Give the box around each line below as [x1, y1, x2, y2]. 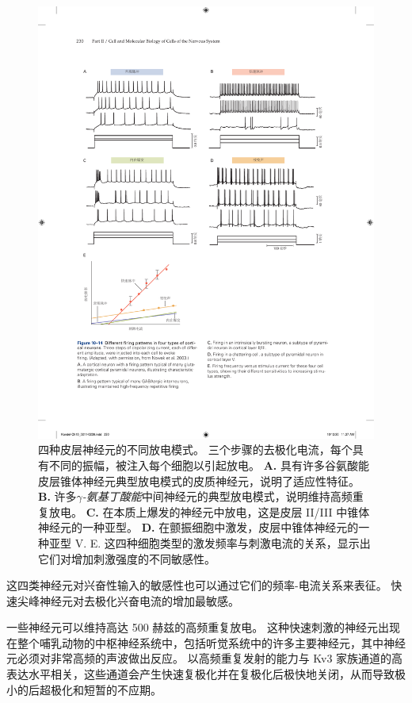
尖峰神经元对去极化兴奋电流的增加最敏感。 [17, 592, 239, 609]
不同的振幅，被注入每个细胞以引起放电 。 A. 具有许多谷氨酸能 [48, 456, 369, 473]
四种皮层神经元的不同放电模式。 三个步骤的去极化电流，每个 [38, 441, 353, 458]
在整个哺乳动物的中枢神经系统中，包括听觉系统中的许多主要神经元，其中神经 [6, 634, 406, 651]
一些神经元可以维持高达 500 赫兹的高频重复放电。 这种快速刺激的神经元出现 [6, 619, 400, 636]
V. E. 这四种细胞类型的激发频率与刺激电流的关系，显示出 [74, 534, 371, 551]
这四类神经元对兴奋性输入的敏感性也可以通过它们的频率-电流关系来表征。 [6, 577, 387, 594]
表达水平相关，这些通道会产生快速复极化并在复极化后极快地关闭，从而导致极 [6, 666, 406, 682]
